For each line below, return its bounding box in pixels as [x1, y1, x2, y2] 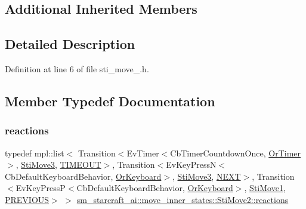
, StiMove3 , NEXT [172, 170, 241, 182]
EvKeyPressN [166, 158, 217, 171]
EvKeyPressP [16, 182, 66, 194]
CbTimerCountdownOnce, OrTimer [170, 146, 301, 159]
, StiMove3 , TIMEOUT [16, 158, 101, 171]
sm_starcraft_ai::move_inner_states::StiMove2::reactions [76, 193, 289, 205]
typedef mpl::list [5, 146, 64, 159]
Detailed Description [5, 35, 135, 53]
